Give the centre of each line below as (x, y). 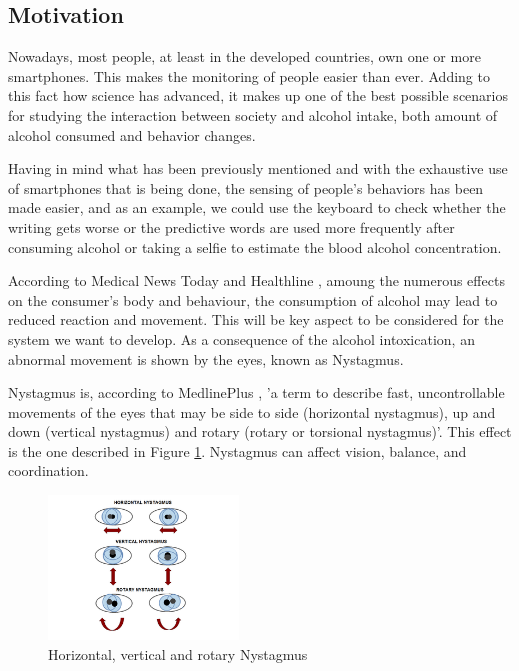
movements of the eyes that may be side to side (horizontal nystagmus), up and (252, 411)
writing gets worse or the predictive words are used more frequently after (231, 226)
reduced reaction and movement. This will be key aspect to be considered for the (256, 319)
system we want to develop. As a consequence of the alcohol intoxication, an (241, 338)
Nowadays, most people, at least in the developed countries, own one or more (244, 56)
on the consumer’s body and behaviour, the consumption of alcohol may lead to (253, 299)
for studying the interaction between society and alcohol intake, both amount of (253, 114)
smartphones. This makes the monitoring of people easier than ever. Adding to (249, 75)
